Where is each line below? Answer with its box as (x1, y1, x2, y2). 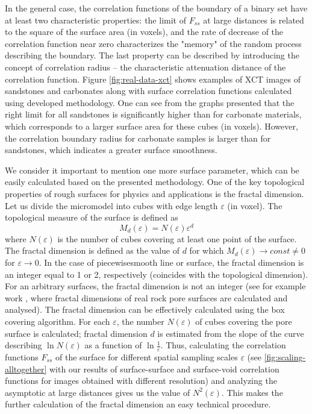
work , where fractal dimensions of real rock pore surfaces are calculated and (5, 291, 288, 304)
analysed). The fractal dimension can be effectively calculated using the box (5, 303, 285, 316)
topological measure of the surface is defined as (5, 211, 178, 224)
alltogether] (5, 362, 47, 375)
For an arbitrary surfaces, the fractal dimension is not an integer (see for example (5, 280, 306, 292)
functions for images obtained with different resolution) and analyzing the (5, 374, 277, 387)
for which (189, 244, 224, 257)
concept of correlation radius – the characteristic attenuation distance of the (5, 60, 286, 73)
